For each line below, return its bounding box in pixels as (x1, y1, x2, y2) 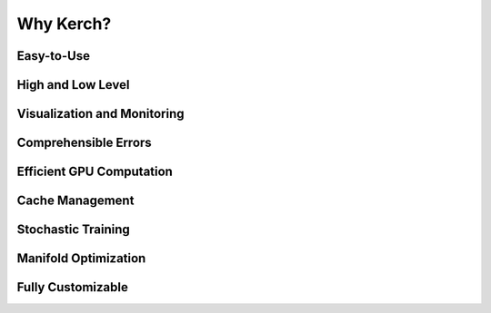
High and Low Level (16, 77, 130, 93)
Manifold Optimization (16, 250, 146, 267)
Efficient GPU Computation (16, 164, 173, 180)
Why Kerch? (16, 14, 112, 34)
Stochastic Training (16, 222, 131, 238)
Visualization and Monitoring (16, 106, 185, 122)
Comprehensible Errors (16, 135, 152, 151)
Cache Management (16, 193, 135, 209)
